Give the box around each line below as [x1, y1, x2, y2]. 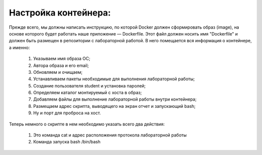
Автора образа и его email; [33, 62, 89, 68]
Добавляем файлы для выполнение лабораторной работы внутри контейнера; [33, 96, 196, 102]
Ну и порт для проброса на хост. [33, 110, 101, 116]
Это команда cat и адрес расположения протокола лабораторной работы [33, 132, 187, 138]
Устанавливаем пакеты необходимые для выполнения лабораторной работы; [33, 76, 195, 82]
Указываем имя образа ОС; [33, 56, 91, 62]
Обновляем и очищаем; [33, 69, 82, 75]
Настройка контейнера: [9, 7, 111, 18]
